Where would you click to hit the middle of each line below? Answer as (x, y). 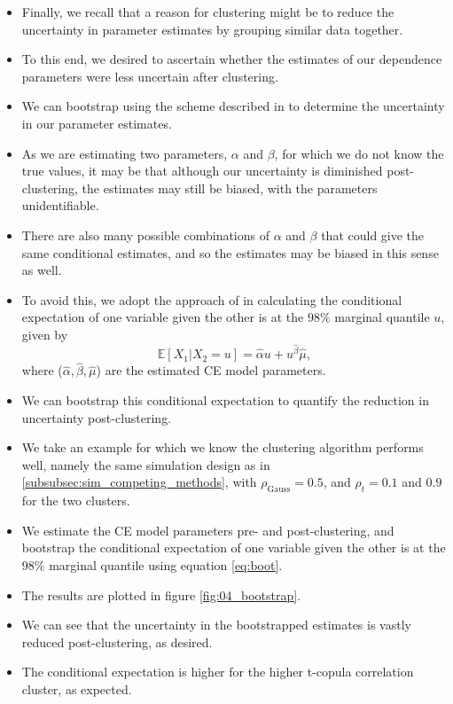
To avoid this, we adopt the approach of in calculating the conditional (212, 299)
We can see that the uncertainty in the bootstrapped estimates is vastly (216, 625)
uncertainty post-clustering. (97, 417)
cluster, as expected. (77, 688)
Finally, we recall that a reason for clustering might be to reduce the (208, 12)
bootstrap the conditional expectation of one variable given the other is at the (234, 548)
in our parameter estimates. (97, 123)
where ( (42, 370)
